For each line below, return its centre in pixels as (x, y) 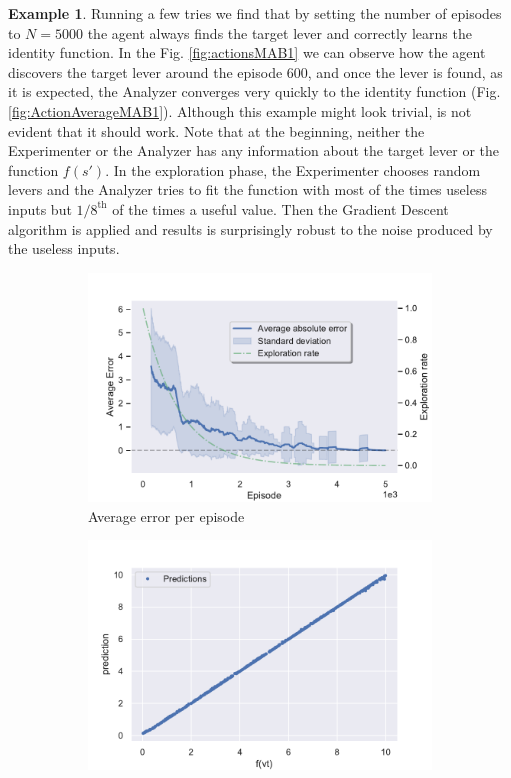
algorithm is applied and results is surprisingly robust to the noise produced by (250, 228)
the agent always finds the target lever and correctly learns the (279, 32)
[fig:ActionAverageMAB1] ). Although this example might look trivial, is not (240, 110)
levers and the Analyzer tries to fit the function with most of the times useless (247, 189)
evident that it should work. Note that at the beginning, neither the (216, 130)
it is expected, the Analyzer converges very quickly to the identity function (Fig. (254, 91)
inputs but (40, 208)
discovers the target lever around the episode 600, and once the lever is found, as (255, 71)
